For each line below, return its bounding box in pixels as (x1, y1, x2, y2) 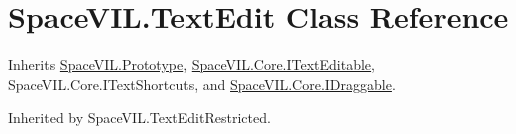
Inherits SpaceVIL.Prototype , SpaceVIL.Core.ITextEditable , (8, 54, 375, 75)
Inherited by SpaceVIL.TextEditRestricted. (8, 107, 271, 128)
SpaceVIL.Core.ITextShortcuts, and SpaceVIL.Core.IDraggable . (8, 73, 396, 94)
